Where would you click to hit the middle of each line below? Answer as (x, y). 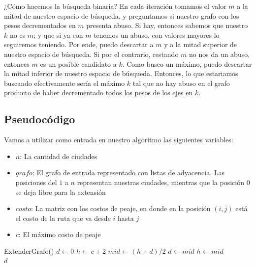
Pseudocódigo (40, 119)
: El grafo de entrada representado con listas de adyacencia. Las (128, 173)
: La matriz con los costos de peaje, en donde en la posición (121, 208)
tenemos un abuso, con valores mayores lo (157, 35)
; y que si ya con (58, 35)
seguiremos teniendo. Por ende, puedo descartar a (79, 44)
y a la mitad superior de (201, 44)
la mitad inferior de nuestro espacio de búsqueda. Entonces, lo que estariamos (121, 73)
